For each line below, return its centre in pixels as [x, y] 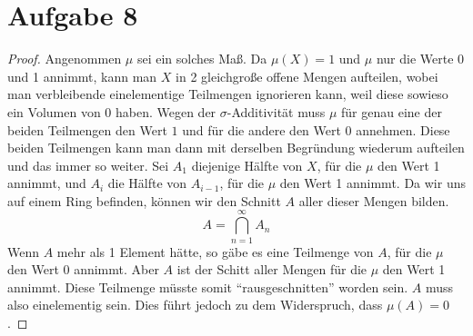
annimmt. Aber [116, 269]
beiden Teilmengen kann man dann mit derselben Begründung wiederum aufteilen [236, 148]
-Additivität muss [276, 111]
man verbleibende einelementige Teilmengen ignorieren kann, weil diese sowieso [228, 94]
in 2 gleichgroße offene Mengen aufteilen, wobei [307, 76]
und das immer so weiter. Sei [88, 165]
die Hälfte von [147, 183]
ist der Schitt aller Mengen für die [272, 269]
